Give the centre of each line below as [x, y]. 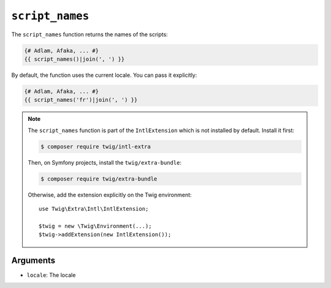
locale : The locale [51, 275]
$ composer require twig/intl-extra [96, 146]
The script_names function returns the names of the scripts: [89, 34]
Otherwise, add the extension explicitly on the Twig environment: [110, 195]
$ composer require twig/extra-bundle [99, 179]
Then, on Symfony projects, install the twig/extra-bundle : [105, 162]
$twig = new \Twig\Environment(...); [96, 226]
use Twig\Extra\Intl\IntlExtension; [94, 208]
